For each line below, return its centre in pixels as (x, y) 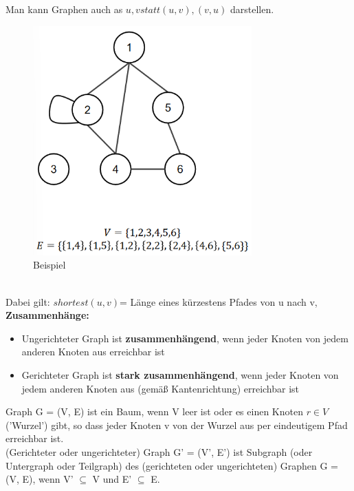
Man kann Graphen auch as (64, 9)
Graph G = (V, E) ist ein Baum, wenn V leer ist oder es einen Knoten (154, 411)
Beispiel (49, 265)
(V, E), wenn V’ (40, 479)
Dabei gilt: (28, 301)
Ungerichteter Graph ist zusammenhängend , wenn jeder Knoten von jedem (185, 338)
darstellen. (252, 9)
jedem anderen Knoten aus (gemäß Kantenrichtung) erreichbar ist (161, 388)
